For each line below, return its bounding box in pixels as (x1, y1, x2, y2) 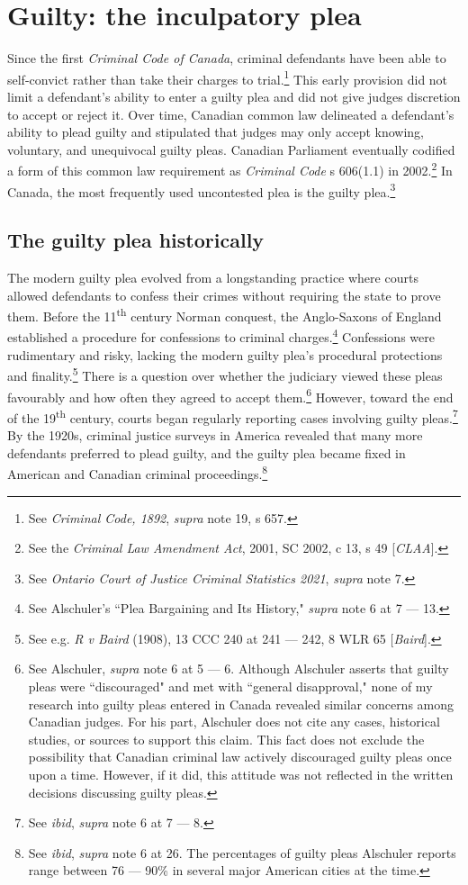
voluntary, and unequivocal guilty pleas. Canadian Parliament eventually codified (7, 140, 455, 158)
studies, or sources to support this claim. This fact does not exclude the (28, 729, 425, 748)
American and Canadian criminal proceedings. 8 (7, 462, 268, 483)
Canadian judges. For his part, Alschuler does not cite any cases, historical (28, 712, 440, 731)
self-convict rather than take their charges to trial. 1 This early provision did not (7, 67, 448, 88)
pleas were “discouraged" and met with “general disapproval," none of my (28, 677, 433, 696)
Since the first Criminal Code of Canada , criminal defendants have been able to (7, 49, 446, 68)
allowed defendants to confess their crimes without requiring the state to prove (7, 285, 441, 304)
